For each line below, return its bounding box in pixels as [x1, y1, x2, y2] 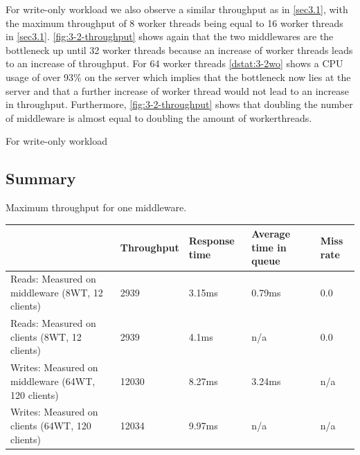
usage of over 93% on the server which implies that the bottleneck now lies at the [6, 69, 351, 84]
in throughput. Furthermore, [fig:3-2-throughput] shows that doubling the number [6, 97, 353, 111]
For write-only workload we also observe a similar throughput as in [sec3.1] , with [6, 2, 348, 16]
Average [251, 226, 291, 241]
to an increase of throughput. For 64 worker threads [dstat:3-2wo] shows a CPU [6, 56, 343, 71]
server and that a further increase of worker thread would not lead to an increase [6, 83, 350, 98]
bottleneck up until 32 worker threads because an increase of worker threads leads [6, 42, 353, 57]
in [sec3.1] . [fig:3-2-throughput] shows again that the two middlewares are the [6, 29, 334, 44]
